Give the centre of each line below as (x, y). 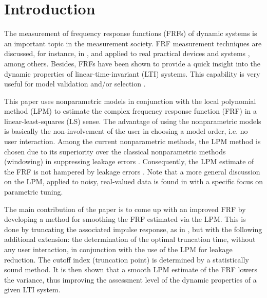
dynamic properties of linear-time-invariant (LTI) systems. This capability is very (132, 73)
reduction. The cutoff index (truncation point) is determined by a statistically (127, 259)
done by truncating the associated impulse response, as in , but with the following (133, 229)
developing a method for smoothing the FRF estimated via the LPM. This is (125, 219)
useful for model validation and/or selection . (75, 84)
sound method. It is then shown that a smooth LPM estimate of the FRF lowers (131, 269)
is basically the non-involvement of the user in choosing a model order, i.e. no (126, 131)
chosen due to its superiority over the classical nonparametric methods (115, 151)
